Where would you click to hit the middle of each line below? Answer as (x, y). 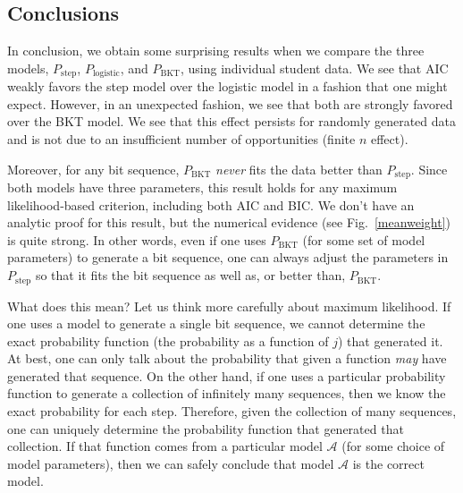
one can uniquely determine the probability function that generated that (206, 428)
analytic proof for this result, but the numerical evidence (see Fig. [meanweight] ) (229, 222)
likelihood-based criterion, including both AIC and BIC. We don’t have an (211, 204)
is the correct (388, 463)
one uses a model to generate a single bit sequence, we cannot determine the (216, 323)
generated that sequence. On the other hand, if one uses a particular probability (227, 375)
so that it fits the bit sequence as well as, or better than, (190, 275)
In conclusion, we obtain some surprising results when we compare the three (216, 51)
